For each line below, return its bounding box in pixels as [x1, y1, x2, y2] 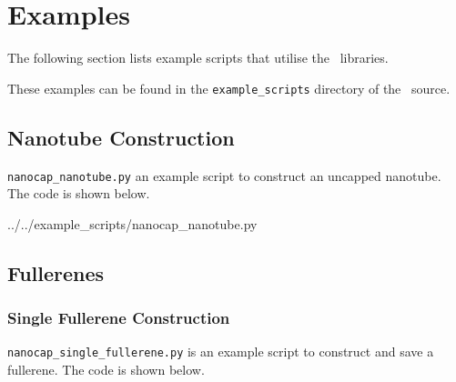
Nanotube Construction [7, 123, 235, 151]
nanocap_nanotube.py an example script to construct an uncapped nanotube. [7, 166, 441, 185]
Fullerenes [7, 258, 105, 286]
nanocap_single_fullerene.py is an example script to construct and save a [7, 342, 434, 361]
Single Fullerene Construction [7, 307, 230, 329]
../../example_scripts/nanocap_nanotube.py [7, 214, 258, 233]
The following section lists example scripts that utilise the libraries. [7, 48, 389, 67]
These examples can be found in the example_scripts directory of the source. [7, 78, 451, 97]
